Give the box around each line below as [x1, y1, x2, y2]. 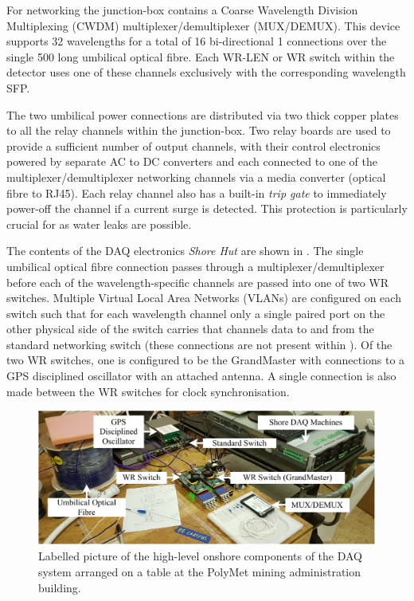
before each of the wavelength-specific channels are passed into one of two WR [6, 273, 389, 290]
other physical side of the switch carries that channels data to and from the [6, 320, 374, 337]
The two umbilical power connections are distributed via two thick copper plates [6, 106, 399, 123]
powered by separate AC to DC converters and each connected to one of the [6, 153, 377, 170]
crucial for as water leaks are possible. [6, 215, 192, 232]
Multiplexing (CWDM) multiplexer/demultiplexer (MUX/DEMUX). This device [6, 17, 400, 33]
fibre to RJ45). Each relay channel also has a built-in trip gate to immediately [6, 184, 387, 201]
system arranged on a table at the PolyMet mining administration [38, 563, 361, 579]
